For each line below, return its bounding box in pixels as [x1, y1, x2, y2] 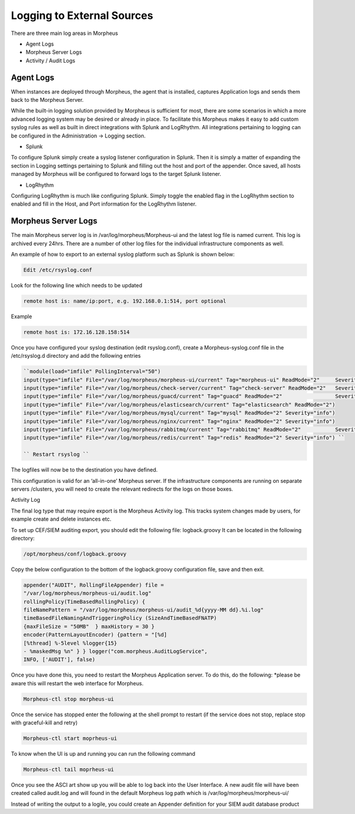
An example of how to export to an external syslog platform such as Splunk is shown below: [11, 251, 235, 258]
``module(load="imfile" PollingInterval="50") [23, 368, 161, 375]
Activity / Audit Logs [25, 57, 76, 64]
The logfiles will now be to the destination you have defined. [11, 466, 158, 473]
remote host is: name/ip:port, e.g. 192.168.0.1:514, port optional [23, 297, 227, 305]
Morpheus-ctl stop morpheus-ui [23, 696, 115, 702]
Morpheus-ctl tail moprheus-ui [23, 766, 115, 773]
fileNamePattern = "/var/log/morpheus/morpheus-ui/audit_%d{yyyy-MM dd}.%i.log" [23, 607, 264, 613]
